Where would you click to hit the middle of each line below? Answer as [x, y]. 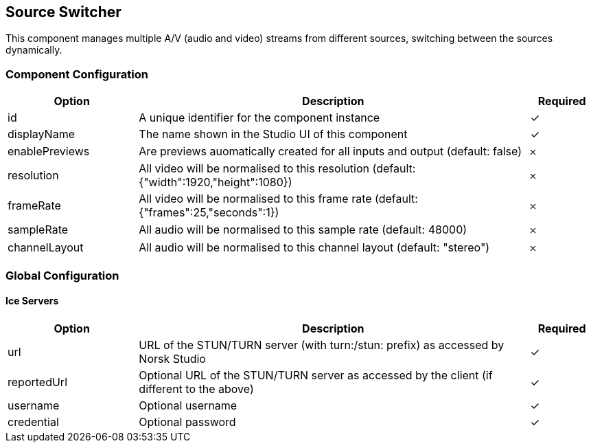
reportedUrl [38, 382]
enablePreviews [49, 152]
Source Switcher [63, 12]
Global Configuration [62, 275]
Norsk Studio [172, 358]
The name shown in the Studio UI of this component [273, 134]
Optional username [188, 405]
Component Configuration [77, 74]
